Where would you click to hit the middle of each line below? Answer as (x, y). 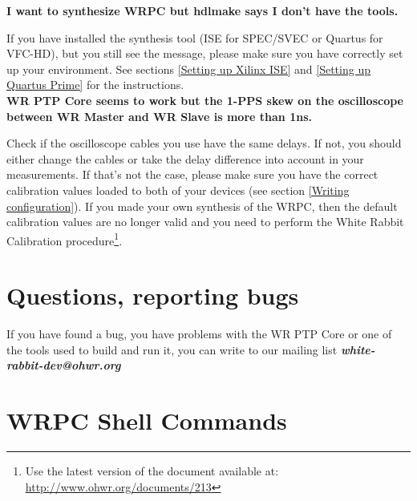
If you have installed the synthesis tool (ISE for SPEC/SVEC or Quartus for (195, 37)
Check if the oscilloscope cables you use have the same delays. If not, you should (204, 143)
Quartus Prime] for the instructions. (95, 85)
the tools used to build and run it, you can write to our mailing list (172, 349)
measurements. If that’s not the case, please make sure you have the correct (192, 174)
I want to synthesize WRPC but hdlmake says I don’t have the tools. (202, 10)
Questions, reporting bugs (153, 295)
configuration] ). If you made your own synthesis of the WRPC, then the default (202, 206)
